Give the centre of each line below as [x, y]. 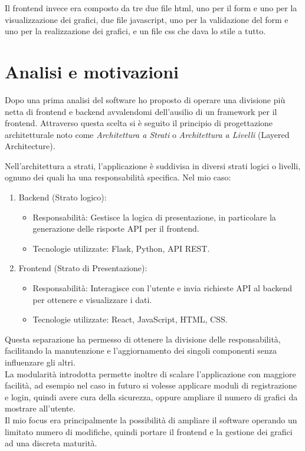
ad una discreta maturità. [51, 443]
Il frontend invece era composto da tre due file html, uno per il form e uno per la [151, 8]
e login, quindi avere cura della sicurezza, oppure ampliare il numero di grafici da [151, 396]
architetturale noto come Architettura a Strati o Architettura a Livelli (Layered [147, 134]
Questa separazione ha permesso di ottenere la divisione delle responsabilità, [143, 339]
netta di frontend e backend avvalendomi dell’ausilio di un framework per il [141, 111]
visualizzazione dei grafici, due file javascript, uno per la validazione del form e [147, 19]
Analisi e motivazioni [92, 71]
